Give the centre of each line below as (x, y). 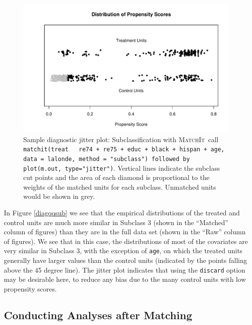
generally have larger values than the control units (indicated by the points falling (126, 260)
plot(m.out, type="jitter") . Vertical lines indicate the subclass (122, 168)
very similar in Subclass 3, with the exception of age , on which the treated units (123, 251)
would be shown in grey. (59, 196)
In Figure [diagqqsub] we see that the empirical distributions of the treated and (122, 212)
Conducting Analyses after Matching (98, 315)
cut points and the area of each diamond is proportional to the (117, 177)
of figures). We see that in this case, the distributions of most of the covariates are (126, 241)
